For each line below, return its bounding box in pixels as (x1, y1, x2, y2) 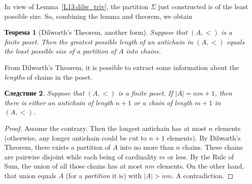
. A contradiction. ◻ (172, 170, 234, 180)
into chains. (126, 46, 161, 56)
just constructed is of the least (158, 1, 248, 11)
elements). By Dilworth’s (167, 132, 241, 142)
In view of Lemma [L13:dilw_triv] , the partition (4, 1, 149, 11)
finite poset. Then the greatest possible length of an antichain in (4, 36, 193, 46)
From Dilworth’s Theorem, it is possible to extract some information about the (4, 62, 239, 72)
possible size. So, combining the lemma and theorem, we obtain (4, 11, 192, 21)
